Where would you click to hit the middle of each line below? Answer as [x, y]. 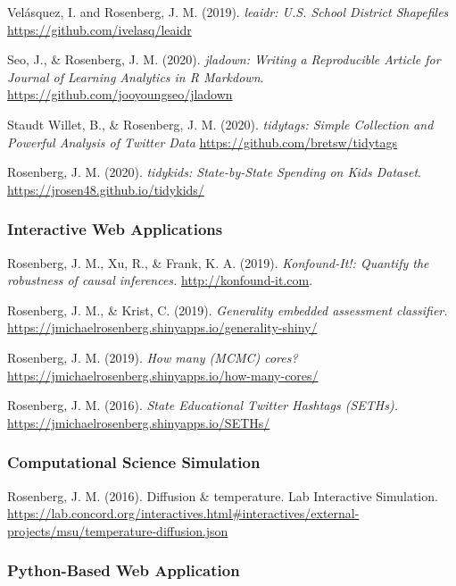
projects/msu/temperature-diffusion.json [118, 530]
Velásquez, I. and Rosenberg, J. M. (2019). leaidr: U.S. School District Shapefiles [228, 12]
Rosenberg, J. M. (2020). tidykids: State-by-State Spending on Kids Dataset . [214, 172]
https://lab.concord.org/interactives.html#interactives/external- [183, 513]
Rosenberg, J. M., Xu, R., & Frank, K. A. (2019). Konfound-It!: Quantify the [218, 262]
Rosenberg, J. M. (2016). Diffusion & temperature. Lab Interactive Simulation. [223, 495]
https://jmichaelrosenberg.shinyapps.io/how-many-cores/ [163, 375]
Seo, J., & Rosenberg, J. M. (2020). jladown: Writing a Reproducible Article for [224, 59]
